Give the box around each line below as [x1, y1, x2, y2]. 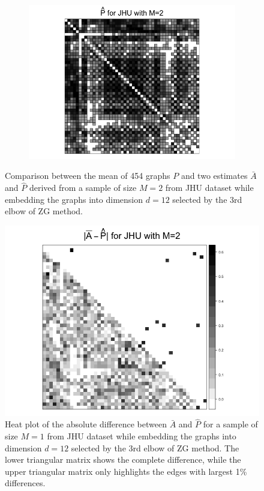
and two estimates [181, 169, 248, 182]
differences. [5, 477, 46, 489]
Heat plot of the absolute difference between [5, 418, 167, 430]
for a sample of [203, 418, 258, 430]
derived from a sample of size [29, 181, 137, 194]
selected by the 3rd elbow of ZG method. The [71, 441, 239, 454]
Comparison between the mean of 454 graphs [5, 169, 170, 182]
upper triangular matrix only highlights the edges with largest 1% [5, 465, 247, 477]
